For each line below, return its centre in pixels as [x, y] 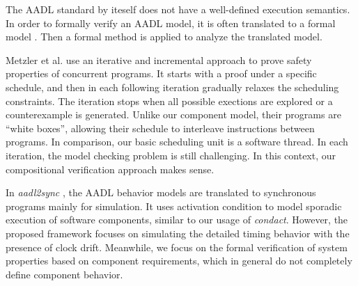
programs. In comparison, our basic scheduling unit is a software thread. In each [177, 142]
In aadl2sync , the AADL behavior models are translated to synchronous [161, 192]
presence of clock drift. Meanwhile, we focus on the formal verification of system [177, 247]
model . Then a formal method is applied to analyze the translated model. [164, 37]
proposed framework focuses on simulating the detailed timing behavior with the [178, 233]
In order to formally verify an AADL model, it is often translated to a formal [171, 23]
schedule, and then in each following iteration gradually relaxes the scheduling [172, 87]
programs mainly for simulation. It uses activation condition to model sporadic [174, 206]
